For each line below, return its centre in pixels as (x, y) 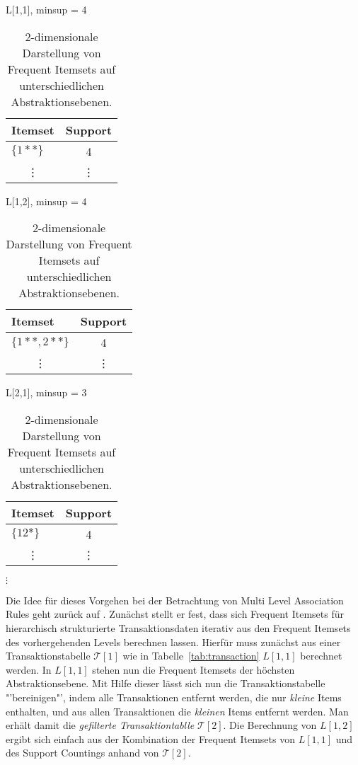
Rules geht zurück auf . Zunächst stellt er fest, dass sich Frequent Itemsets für (175, 614)
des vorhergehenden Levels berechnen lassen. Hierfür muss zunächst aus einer (173, 642)
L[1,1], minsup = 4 (46, 9)
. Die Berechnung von (270, 725)
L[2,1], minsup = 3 (46, 392)
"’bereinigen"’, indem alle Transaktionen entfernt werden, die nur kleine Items (174, 697)
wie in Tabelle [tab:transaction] (191, 656)
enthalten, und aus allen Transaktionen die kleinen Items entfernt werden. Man (177, 711)
